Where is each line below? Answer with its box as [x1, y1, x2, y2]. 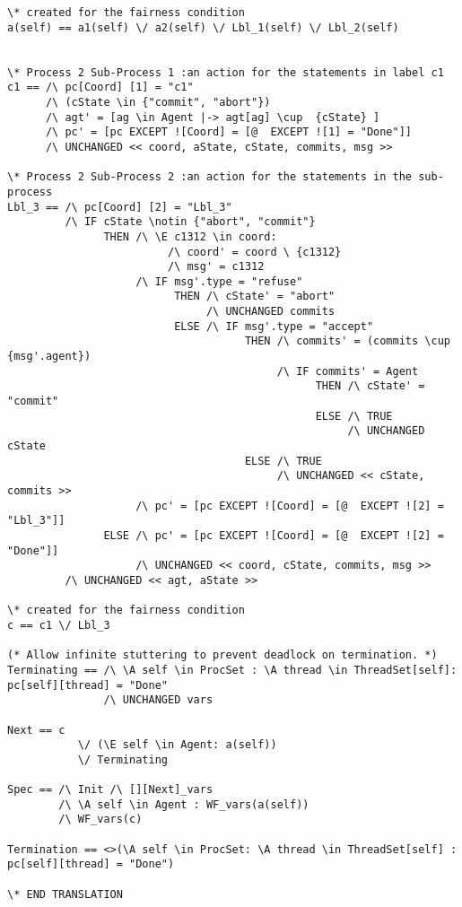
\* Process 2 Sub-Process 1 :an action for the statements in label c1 [7, 65, 444, 79]
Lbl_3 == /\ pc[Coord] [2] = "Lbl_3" [7, 200, 232, 214]
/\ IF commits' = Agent [276, 364, 419, 378]
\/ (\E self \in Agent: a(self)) [77, 738, 277, 752]
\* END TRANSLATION [7, 887, 123, 901]
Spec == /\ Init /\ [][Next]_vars [7, 783, 214, 797]
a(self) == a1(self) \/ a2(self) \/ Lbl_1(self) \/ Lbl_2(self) [7, 21, 399, 34]
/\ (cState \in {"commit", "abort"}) [45, 95, 271, 109]
